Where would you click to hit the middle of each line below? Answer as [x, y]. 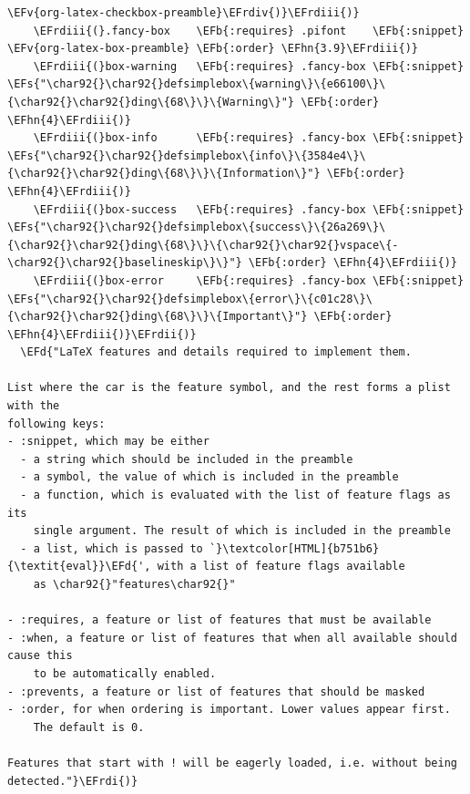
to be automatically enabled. [125, 673]
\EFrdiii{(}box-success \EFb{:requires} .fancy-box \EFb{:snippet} [249, 209]
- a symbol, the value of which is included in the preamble [209, 477]
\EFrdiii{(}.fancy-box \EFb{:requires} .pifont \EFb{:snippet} [249, 31]
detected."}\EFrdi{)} [73, 781]
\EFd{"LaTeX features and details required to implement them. [216, 352]
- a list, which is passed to [112, 548]
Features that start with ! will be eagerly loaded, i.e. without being [232, 763]
